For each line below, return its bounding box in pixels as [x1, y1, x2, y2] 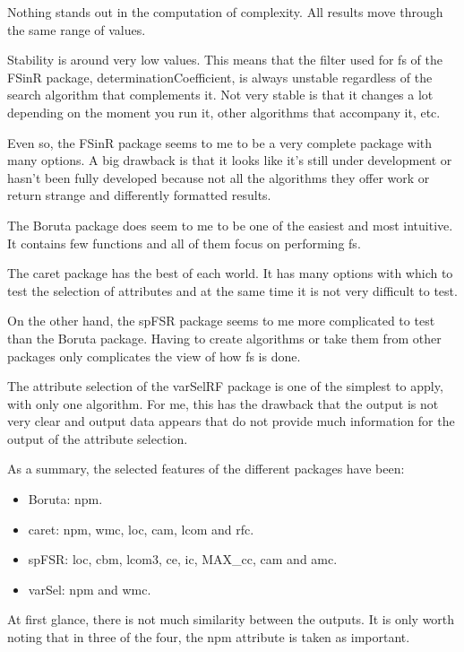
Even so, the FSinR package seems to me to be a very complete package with [7, 133, 433, 152]
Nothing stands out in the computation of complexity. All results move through [7, 3, 443, 21]
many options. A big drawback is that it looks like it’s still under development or [7, 151, 452, 170]
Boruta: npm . [28, 490, 103, 509]
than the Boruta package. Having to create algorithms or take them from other [7, 328, 442, 347]
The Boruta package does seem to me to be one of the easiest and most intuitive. [7, 215, 453, 234]
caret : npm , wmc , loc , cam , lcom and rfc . [28, 519, 254, 538]
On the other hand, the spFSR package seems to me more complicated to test [7, 311, 435, 330]
